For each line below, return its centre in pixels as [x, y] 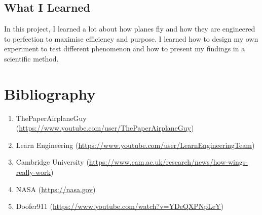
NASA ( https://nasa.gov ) [56, 189]
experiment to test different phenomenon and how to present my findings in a [125, 49]
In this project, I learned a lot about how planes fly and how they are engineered [130, 29]
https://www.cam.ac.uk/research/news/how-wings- [168, 162]
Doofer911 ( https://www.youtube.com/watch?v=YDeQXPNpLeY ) [120, 206]
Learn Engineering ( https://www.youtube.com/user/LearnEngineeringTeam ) [135, 145]
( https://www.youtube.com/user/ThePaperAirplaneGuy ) [105, 128]
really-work [33, 172]
